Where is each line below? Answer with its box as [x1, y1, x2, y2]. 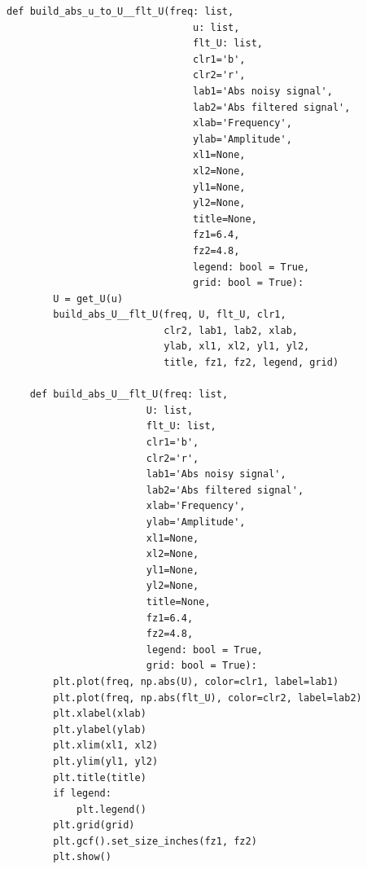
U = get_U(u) [53, 292, 124, 305]
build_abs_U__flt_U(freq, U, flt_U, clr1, [53, 309, 286, 321]
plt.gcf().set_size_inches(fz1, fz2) [53, 835, 257, 847]
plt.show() [53, 851, 111, 863]
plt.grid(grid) [53, 819, 135, 832]
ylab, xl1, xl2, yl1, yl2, [164, 340, 310, 353]
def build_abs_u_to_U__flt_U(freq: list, [7, 6, 234, 17]
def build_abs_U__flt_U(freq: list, [29, 388, 229, 401]
